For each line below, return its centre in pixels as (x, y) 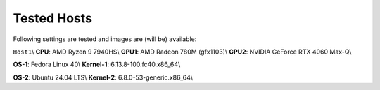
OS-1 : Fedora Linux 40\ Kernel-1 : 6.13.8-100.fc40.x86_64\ (97, 65)
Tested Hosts (53, 18)
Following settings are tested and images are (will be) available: (105, 39)
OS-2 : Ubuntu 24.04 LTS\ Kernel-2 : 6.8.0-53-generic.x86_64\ (103, 77)
